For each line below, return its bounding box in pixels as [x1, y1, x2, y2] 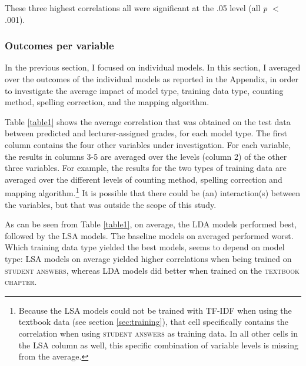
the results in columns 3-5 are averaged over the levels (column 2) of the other [5, 150, 287, 162]
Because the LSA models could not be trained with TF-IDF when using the [18, 304, 292, 316]
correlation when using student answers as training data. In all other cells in [18, 327, 298, 339]
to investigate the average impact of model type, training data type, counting [5, 84, 284, 96]
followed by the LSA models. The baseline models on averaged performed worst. [5, 229, 294, 241]
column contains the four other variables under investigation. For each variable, [5, 138, 291, 150]
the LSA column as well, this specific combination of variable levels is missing [18, 338, 298, 351]
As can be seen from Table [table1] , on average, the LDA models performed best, [5, 218, 297, 230]
